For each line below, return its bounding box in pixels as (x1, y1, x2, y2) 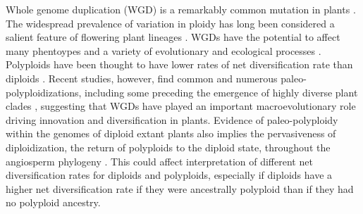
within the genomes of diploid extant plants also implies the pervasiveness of (6, 126, 336, 141)
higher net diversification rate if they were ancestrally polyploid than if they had (6, 181, 354, 196)
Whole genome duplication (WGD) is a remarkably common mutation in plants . (6, 2, 356, 16)
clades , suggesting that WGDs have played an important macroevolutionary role (6, 99, 356, 113)
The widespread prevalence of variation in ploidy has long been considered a (6, 15, 335, 30)
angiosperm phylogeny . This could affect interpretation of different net (6, 153, 313, 168)
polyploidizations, (6, 84, 82, 99)
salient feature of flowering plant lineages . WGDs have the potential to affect (6, 30, 340, 44)
